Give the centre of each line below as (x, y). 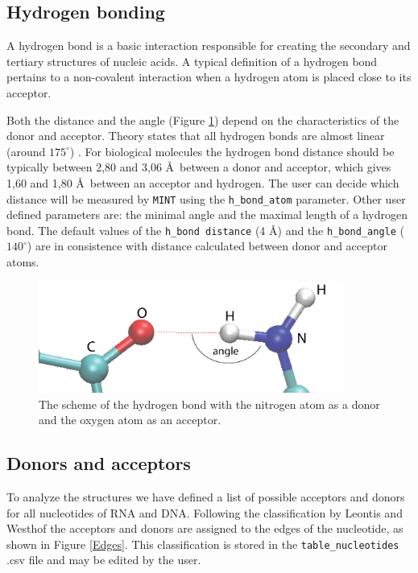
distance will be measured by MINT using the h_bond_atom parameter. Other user (206, 198)
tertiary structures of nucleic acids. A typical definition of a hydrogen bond (192, 61)
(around (26, 151)
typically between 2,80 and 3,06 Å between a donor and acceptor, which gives (199, 167)
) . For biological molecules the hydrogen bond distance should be (232, 151)
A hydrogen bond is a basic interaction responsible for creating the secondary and (209, 45)
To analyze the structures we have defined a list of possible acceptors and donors (206, 497)
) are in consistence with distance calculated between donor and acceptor (207, 246)
